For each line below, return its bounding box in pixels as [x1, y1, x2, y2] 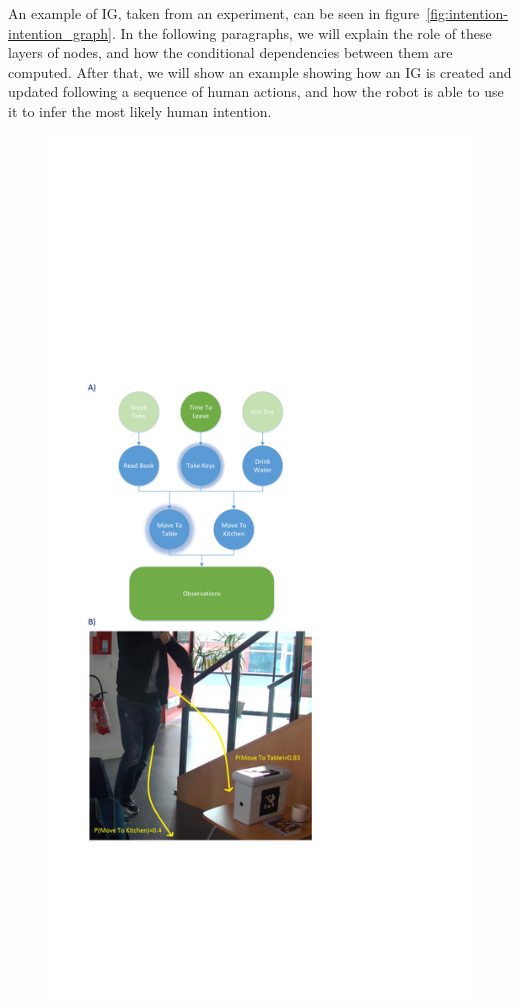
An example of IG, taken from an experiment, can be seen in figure [8, 3, 420, 23]
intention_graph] [8, 22, 112, 43]
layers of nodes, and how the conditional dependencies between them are [8, 42, 453, 63]
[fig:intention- [426, 3, 509, 23]
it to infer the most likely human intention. [8, 100, 272, 121]
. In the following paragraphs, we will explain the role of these [111, 22, 492, 43]
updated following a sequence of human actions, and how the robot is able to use [8, 81, 504, 102]
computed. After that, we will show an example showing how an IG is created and [8, 61, 512, 82]
